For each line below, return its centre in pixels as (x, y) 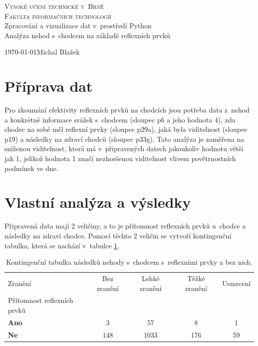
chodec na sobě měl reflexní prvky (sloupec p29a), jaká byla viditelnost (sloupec (126, 129)
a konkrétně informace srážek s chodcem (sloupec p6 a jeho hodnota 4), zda (120, 119)
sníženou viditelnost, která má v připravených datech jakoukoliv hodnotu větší (124, 148)
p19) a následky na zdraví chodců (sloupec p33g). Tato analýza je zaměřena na (125, 139)
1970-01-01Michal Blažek (42, 52)
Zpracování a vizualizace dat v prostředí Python (78, 26)
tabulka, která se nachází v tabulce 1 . (62, 245)
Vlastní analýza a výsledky (98, 202)
